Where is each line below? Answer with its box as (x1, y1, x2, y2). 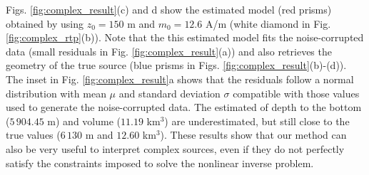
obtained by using (6, 16, 84, 31)
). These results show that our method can (160, 127, 347, 142)
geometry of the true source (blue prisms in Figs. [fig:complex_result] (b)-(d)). (6, 58, 347, 73)
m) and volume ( (47, 113, 121, 128)
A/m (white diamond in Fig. (205, 16, 331, 31)
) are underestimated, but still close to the (164, 113, 350, 128)
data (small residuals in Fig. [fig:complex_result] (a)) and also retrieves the (6, 43, 332, 58)
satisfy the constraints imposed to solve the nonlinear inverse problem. (6, 155, 314, 170)
